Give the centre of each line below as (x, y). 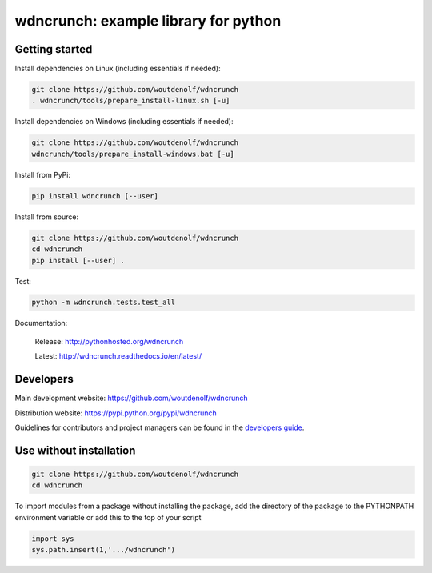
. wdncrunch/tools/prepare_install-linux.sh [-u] (131, 101)
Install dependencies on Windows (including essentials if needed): (124, 122)
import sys (53, 539)
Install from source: (47, 217)
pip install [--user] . (78, 260)
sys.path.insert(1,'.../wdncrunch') (104, 550)
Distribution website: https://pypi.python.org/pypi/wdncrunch (116, 413)
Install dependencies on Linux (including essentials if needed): (118, 69)
